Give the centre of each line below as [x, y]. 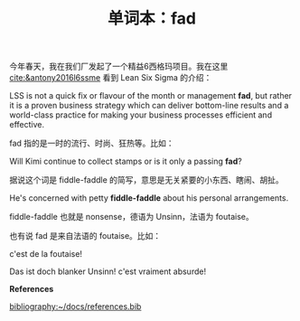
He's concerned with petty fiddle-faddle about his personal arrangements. [149, 198]
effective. [27, 125]
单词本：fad [152, 19]
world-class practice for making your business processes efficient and [141, 115]
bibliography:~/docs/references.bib [75, 307]
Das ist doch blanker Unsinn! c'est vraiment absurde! [108, 271]
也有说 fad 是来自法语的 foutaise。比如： [85, 236]
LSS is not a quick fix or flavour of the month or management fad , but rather [150, 96]
